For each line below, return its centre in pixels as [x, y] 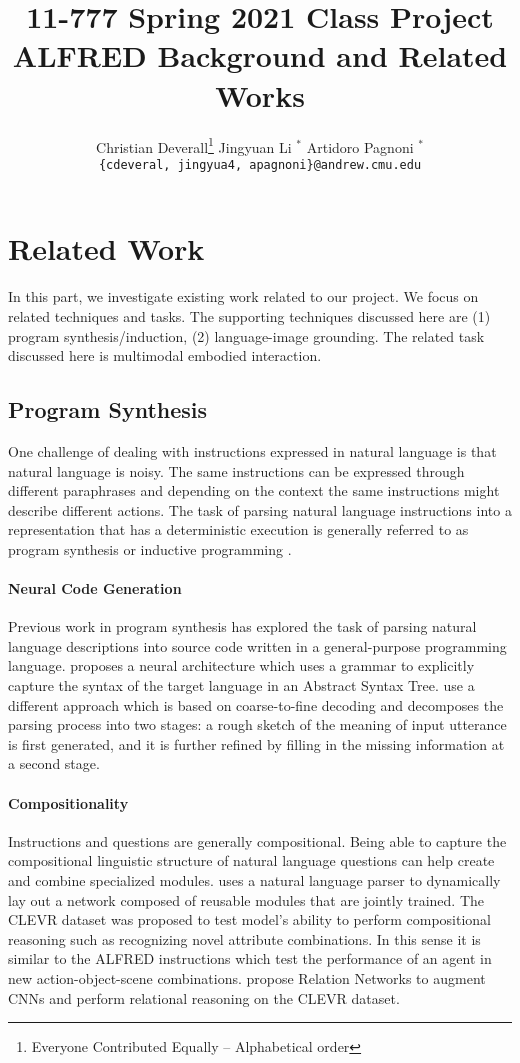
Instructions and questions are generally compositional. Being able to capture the [257, 840]
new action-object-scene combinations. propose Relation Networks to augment [247, 977]
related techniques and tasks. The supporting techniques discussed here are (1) [249, 315]
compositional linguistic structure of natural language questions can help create [251, 860]
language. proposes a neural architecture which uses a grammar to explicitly [241, 665]
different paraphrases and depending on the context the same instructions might [254, 490]
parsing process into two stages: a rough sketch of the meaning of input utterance [257, 724]
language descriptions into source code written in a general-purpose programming [257, 645]
